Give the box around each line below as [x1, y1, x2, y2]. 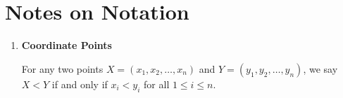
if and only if [51, 76, 108, 91]
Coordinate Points [21, 38, 112, 52]
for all [144, 76, 170, 91]
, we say [303, 61, 338, 76]
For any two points [21, 61, 104, 76]
